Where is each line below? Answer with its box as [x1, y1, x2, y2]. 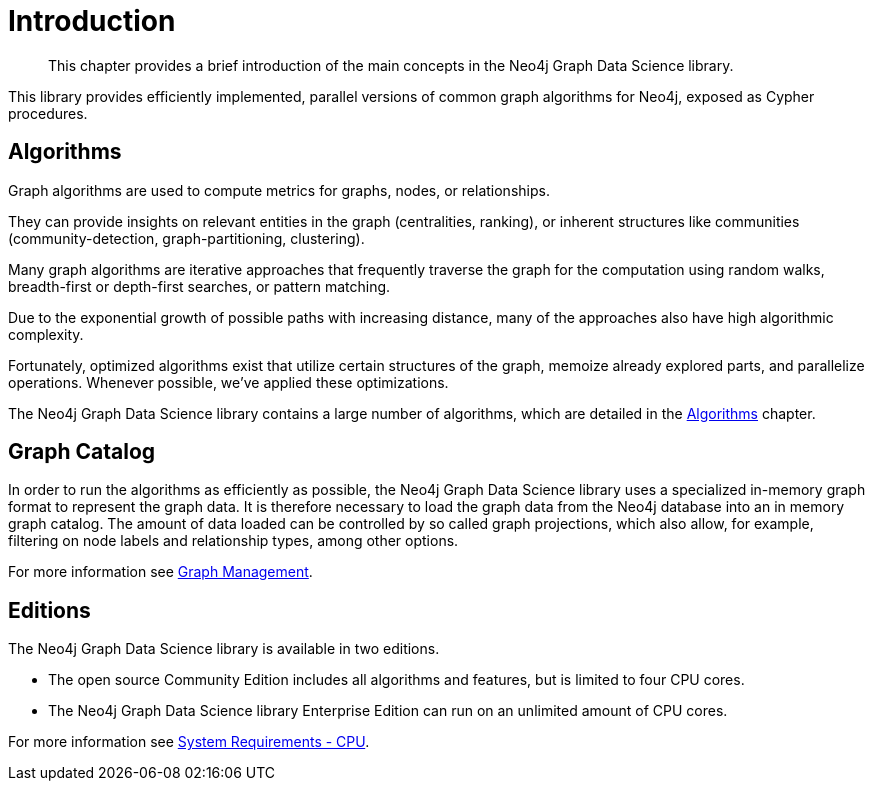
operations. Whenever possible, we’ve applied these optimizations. [8, 373, 449, 391]
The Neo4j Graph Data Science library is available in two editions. [8, 640, 440, 658]
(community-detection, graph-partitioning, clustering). [8, 229, 365, 247]
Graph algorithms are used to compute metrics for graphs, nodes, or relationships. [8, 181, 550, 199]
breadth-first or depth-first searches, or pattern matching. [8, 277, 391, 295]
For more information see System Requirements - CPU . [8, 733, 370, 751]
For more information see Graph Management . [8, 563, 313, 581]
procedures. [8, 104, 88, 122]
